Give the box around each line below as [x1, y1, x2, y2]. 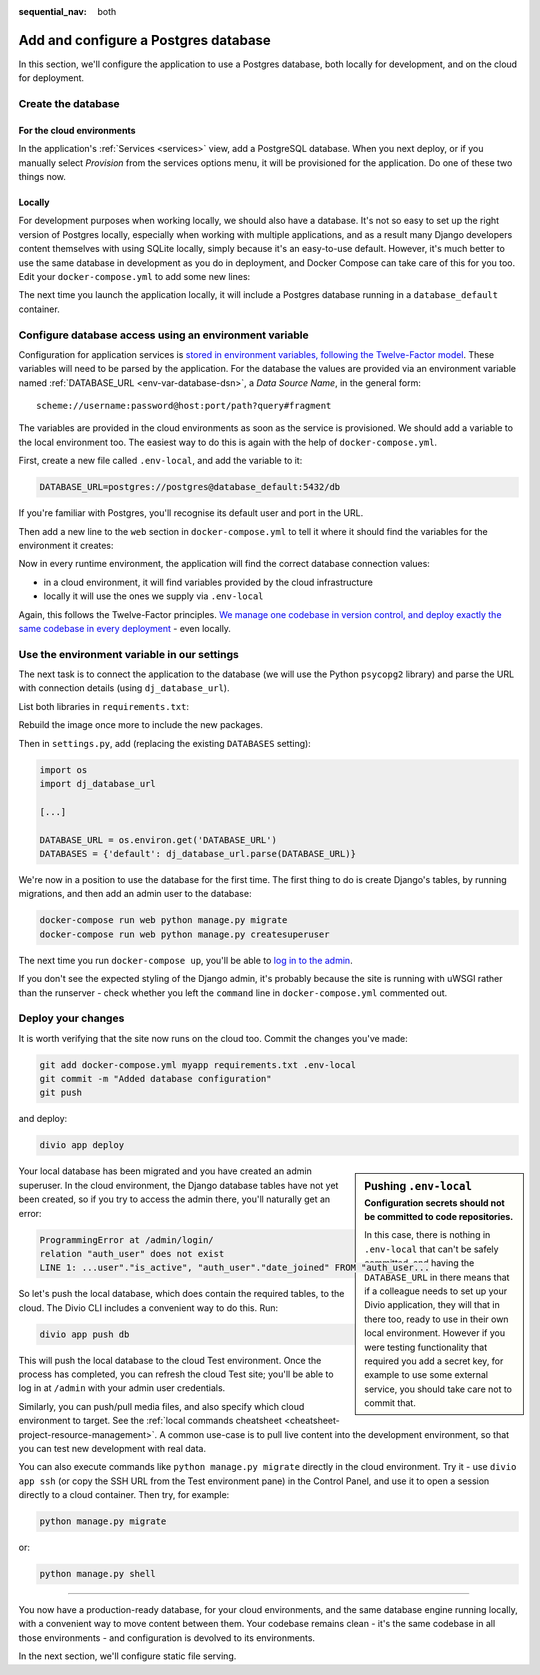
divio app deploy [39, 1140, 125, 1151]
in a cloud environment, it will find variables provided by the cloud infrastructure [43, 576, 374, 588]
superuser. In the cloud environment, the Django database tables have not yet [18, 1179, 339, 1191]
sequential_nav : [18, 6, 87, 17]
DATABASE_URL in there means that [364, 1271, 510, 1283]
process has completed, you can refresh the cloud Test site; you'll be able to [18, 1368, 334, 1380]
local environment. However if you [364, 1327, 505, 1339]
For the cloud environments [18, 124, 136, 136]
